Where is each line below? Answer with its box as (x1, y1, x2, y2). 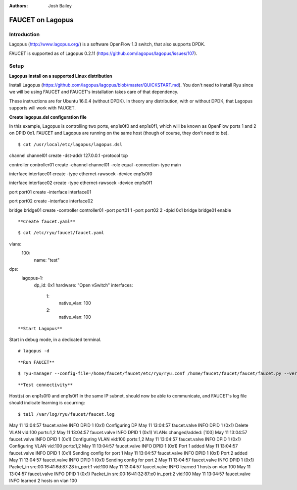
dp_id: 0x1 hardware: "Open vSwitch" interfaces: (34, 282, 133, 288)
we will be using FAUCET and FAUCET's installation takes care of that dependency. (9, 89, 179, 95)
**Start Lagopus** (18, 326, 63, 331)
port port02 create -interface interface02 (9, 198, 94, 204)
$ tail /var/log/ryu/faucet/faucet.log (18, 411, 115, 417)
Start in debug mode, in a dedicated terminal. (9, 337, 101, 343)
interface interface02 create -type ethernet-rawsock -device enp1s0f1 (9, 180, 152, 186)
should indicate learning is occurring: (9, 400, 85, 406)
